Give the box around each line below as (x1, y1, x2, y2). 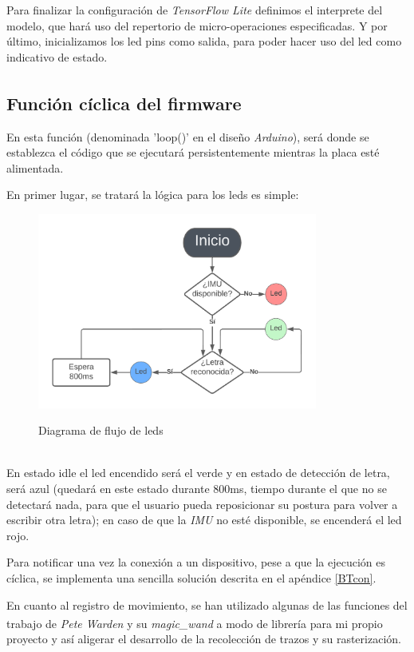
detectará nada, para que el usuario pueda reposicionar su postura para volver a (6, 495, 398, 512)
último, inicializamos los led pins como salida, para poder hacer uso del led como (6, 33, 402, 50)
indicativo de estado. (6, 48, 108, 65)
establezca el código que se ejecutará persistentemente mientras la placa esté (6, 144, 380, 161)
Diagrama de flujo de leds (38, 422, 164, 439)
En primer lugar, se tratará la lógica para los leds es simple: (6, 186, 299, 203)
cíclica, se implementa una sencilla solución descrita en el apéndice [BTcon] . (6, 570, 377, 586)
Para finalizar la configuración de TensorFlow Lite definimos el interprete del (6, 2, 383, 18)
